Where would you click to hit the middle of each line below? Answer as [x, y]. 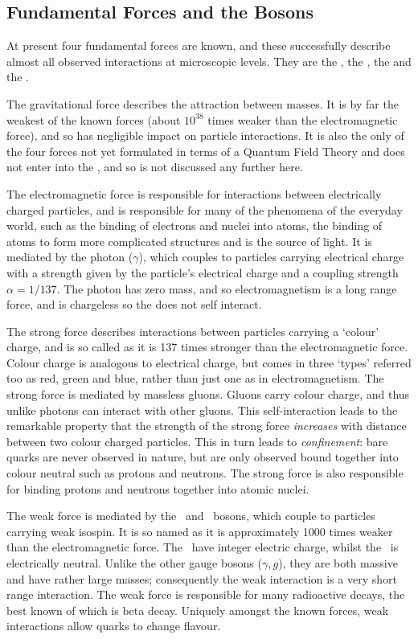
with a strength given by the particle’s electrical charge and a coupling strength [203, 272]
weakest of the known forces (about [94, 119]
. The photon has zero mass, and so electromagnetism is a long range [227, 288]
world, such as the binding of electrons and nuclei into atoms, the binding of [195, 225]
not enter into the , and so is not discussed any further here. [155, 167]
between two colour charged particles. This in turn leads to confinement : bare [197, 441]
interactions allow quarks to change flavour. [114, 626]
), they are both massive [338, 563]
